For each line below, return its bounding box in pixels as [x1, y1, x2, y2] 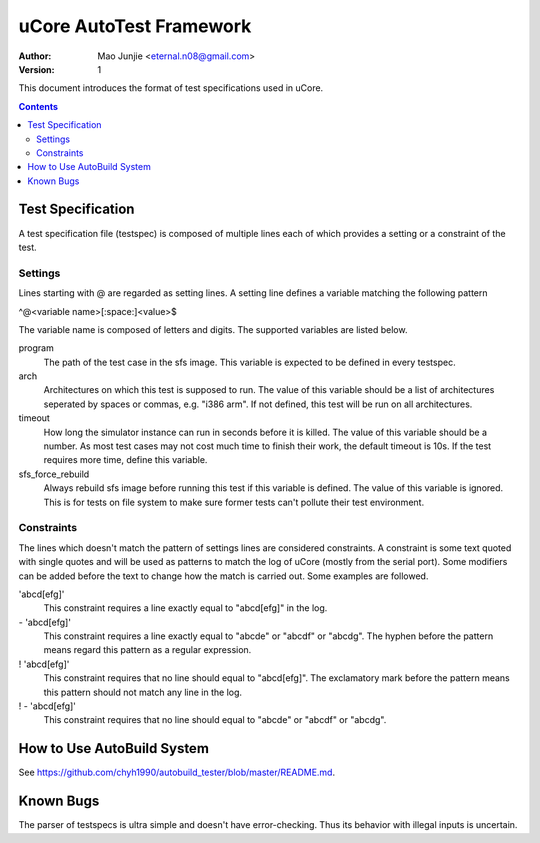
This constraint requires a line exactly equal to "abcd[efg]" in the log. [43, 602, 328, 614]
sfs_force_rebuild [18, 468, 90, 480]
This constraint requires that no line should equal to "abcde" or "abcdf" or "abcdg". [43, 714, 387, 726]
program [18, 342, 54, 354]
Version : [18, 63, 55, 75]
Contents [18, 100, 59, 112]
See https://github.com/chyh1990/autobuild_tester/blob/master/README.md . [18, 766, 335, 779]
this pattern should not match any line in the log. [43, 686, 243, 698]
